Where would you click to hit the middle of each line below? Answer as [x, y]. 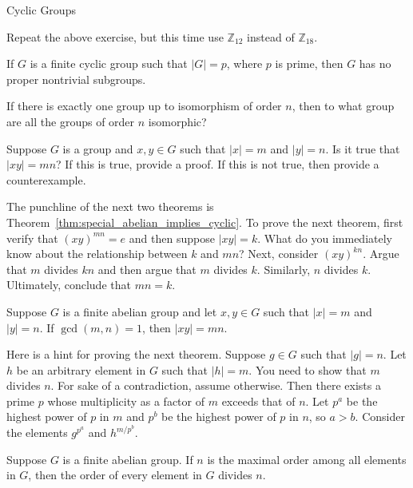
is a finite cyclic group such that [109, 63]
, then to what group [343, 106]
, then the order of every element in [115, 475]
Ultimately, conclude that [69, 285]
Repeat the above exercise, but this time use [115, 36]
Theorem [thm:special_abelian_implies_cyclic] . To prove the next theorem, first [205, 222]
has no [375, 63]
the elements [37, 432]
